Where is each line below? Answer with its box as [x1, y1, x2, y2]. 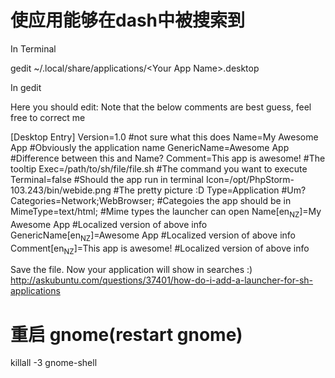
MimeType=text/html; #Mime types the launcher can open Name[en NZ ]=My [10, 205, 322, 220]
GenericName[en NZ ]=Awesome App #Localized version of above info [10, 229, 296, 243]
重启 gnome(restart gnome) [10, 323, 243, 346]
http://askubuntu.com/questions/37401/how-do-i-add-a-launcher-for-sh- [10, 274, 314, 286]
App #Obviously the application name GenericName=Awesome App [10, 141, 290, 153]
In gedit [10, 81, 42, 93]
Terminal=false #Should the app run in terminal [10, 173, 204, 185]
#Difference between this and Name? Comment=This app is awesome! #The [10, 152, 326, 164]
